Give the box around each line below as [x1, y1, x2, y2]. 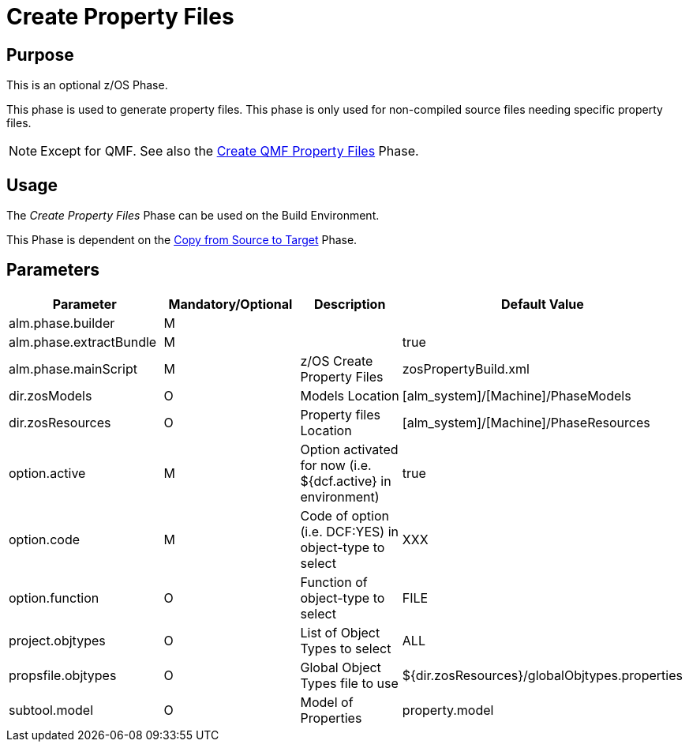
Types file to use [300, 675, 399, 691]
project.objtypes [9, 632, 106, 648]
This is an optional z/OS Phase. [6, 78, 168, 92]
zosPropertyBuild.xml [402, 360, 530, 377]
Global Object [300, 659, 381, 675]
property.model [402, 701, 494, 718]
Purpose [6, 44, 74, 65]
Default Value [501, 295, 584, 312]
